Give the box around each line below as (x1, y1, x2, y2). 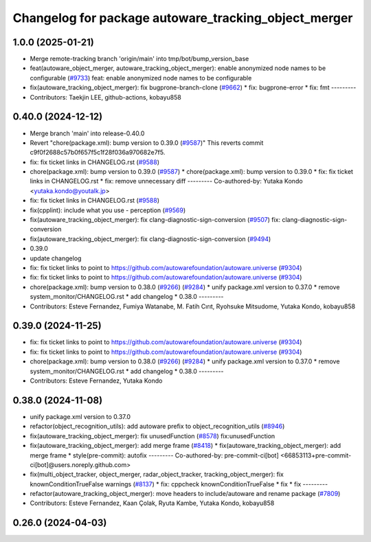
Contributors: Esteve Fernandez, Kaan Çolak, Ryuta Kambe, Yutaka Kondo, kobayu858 (30, 499, 275, 508)
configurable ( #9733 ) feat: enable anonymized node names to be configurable (30, 74, 252, 82)
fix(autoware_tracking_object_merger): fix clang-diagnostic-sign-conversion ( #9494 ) (30, 234, 271, 243)
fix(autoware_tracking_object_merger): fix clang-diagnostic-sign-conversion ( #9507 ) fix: (30, 216, 281, 224)
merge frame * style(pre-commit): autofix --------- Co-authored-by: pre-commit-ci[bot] (30, 451, 280, 460)
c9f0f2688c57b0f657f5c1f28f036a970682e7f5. (30, 148, 166, 157)
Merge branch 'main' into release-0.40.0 (30, 129, 145, 137)
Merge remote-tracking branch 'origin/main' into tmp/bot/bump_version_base (30, 55, 249, 63)
